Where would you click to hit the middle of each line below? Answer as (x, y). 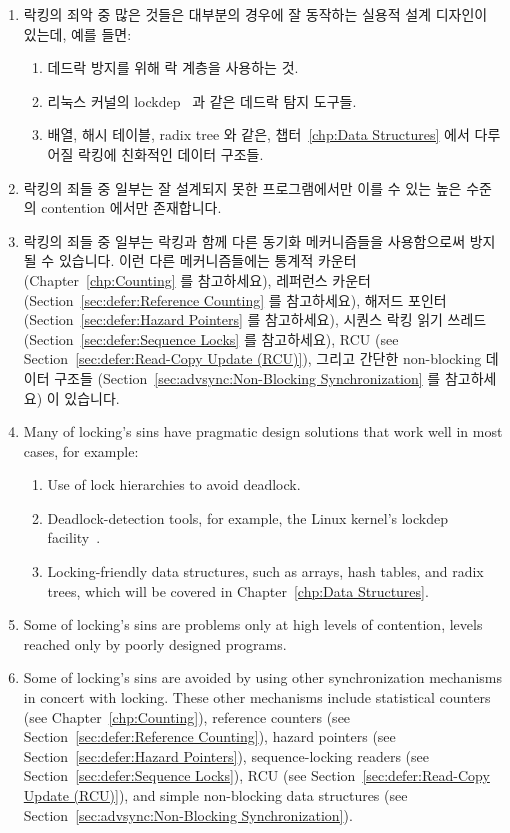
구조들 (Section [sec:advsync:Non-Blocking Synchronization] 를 (247, 377)
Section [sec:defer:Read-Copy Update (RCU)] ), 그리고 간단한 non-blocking (252, 358)
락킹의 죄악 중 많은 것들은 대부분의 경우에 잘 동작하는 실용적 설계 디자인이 (255, 14)
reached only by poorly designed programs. (155, 643)
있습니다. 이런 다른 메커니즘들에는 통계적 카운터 (207, 260)
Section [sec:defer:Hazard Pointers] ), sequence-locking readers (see (226, 755)
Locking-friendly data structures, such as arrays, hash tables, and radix (265, 571)
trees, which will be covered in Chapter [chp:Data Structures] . (238, 590)
